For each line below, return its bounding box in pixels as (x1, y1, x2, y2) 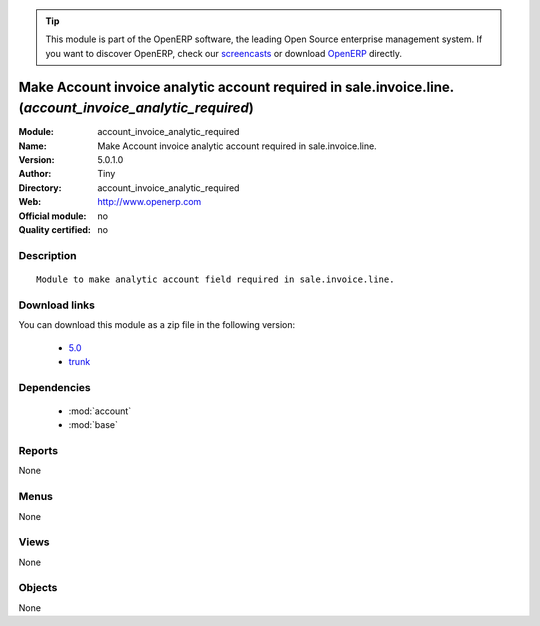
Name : (18, 140, 47, 152)
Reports (18, 444, 59, 457)
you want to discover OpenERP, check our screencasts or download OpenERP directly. (45, 47, 403, 59)
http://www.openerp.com (97, 196, 202, 208)
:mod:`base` (68, 419, 119, 431)
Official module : (18, 210, 87, 222)
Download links (18, 298, 95, 312)
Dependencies (18, 380, 92, 394)
